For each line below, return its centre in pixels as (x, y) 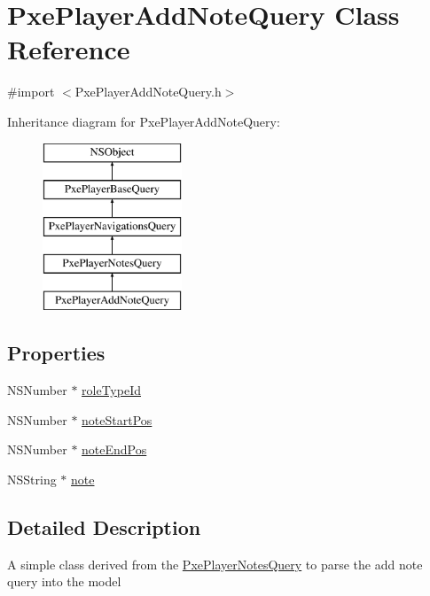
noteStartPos (117, 419)
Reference (69, 49)
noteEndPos (114, 449)
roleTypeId (111, 390)
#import (31, 92)
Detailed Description (104, 527)
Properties (56, 353)
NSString (32, 480)
